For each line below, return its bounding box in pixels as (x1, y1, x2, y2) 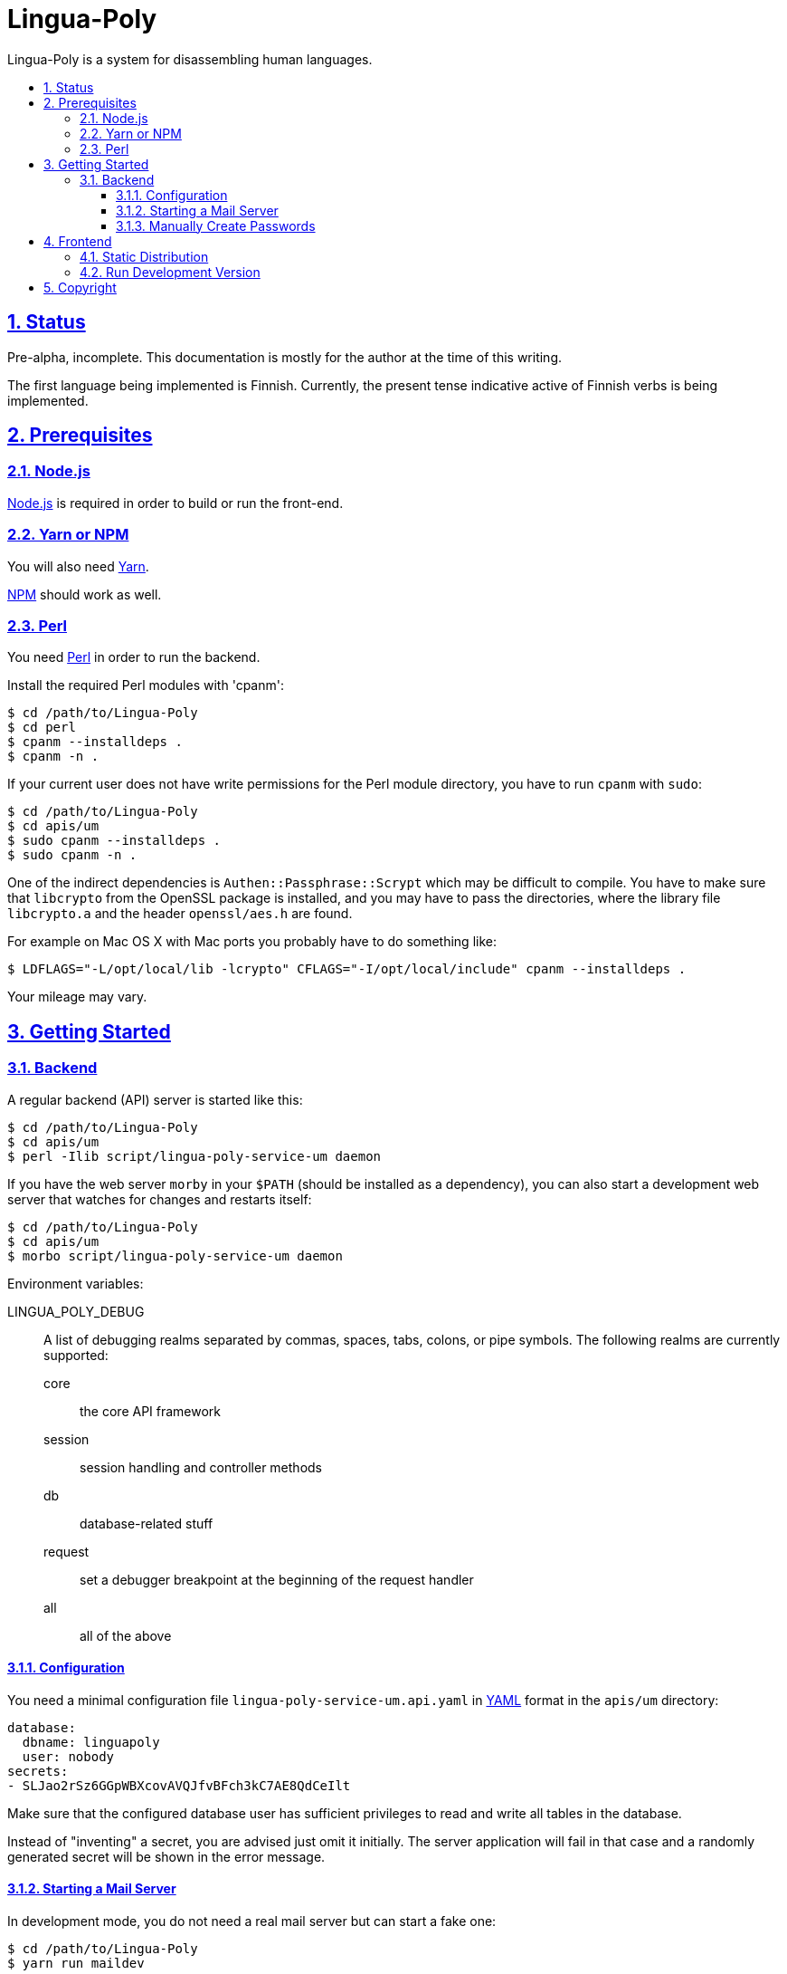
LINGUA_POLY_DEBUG (7, 1303, 145, 1319)
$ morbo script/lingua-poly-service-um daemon (7, 1248, 343, 1263)
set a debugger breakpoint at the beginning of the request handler (80, 1571, 474, 1587)
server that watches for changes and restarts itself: (7, 1191, 312, 1207)
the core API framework (80, 1403, 222, 1419)
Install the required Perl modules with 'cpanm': (7, 677, 284, 694)
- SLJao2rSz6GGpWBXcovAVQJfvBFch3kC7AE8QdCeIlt (7, 1778, 351, 1793)
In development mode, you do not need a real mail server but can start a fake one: (7, 1912, 497, 1929)
